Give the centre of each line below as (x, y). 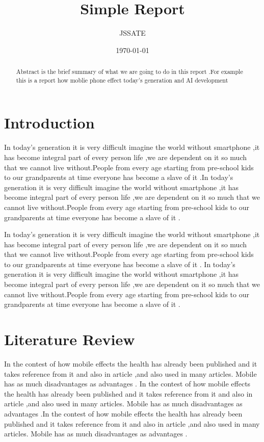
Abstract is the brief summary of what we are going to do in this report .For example (129, 72)
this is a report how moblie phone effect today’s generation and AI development (122, 80)
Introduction (49, 123)
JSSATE (133, 33)
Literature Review (70, 339)
